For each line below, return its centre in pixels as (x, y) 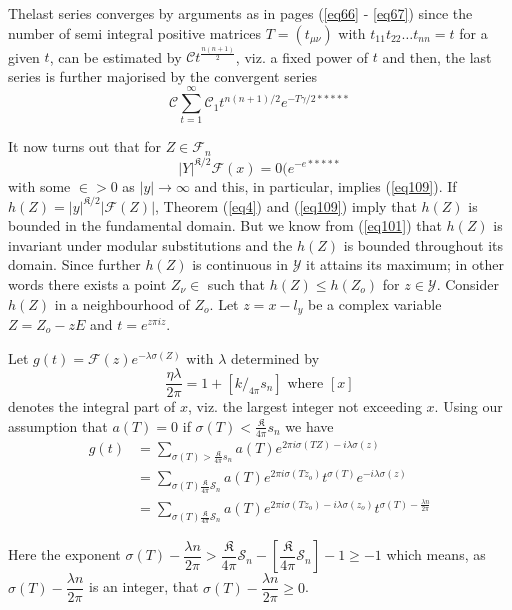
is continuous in (240, 264)
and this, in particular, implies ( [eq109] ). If (325, 185)
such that (236, 283)
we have (309, 425)
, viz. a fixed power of (302, 56)
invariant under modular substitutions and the (150, 244)
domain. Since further (74, 264)
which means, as (436, 554)
